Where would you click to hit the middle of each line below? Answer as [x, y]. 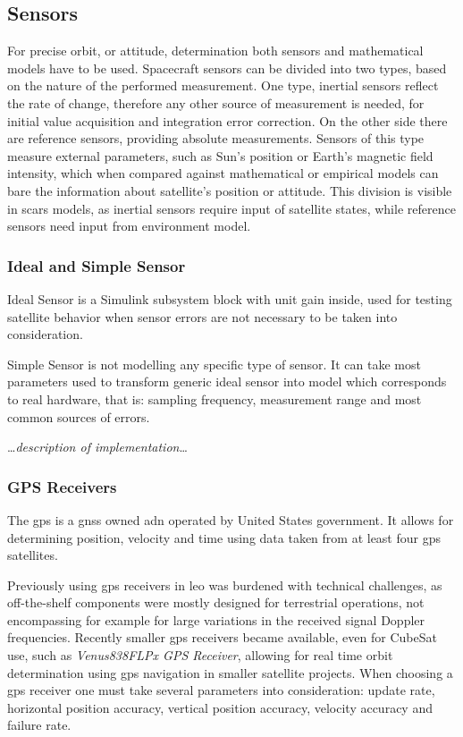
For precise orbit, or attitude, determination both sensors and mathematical [215, 51]
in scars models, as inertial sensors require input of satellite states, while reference [231, 208]
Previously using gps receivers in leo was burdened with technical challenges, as [225, 585]
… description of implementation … [97, 447]
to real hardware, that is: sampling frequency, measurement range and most [215, 398]
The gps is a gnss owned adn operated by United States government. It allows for [231, 519]
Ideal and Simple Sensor [97, 265]
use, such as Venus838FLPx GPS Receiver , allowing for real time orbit [200, 655]
